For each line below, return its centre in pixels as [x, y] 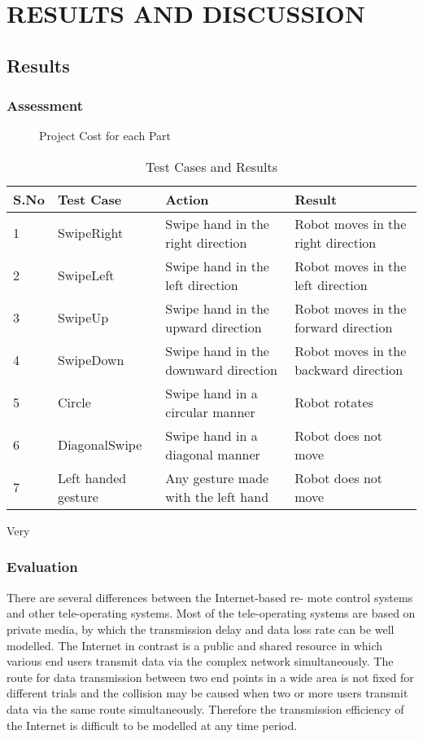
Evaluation [42, 567]
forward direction [344, 327]
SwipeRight [90, 233]
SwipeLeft [86, 275]
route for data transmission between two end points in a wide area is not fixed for [210, 677]
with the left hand [217, 496]
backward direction [349, 369]
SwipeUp [83, 318]
